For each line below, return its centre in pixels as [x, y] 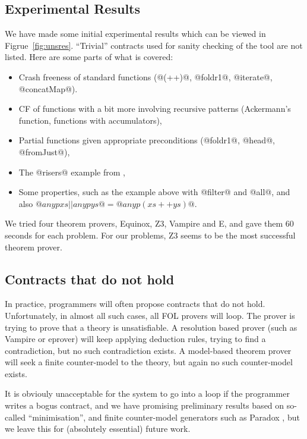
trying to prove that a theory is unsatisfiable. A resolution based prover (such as [151, 327]
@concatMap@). [48, 88]
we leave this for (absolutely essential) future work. [98, 429]
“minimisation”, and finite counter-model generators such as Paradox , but [164, 417]
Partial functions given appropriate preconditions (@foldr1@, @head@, [147, 140]
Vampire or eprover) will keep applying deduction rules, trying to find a [135, 339]
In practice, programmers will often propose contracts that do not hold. [135, 304]
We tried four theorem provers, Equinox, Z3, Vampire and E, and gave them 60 [149, 223]
